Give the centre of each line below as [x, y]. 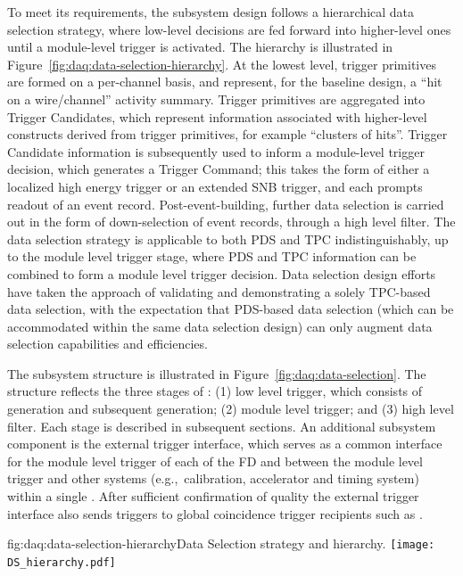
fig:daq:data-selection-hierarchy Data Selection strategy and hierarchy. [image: [221, 543]
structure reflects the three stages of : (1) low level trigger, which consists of [215, 391]
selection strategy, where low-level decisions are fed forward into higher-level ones [229, 29]
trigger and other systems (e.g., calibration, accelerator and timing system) [213, 478]
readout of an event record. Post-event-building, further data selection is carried [226, 204]
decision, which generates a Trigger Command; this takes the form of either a [219, 169]
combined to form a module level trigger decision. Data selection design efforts [222, 273]
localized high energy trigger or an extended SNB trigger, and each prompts [215, 186]
